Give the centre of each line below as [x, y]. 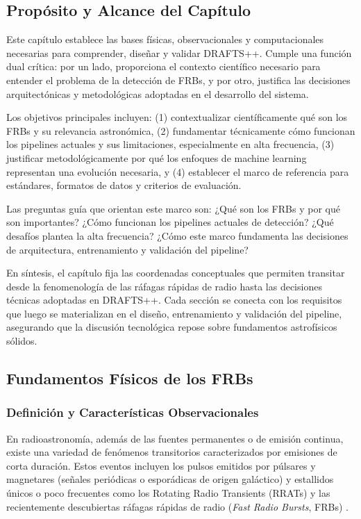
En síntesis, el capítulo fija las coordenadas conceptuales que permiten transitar [176, 273]
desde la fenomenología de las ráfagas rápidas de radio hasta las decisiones [164, 286]
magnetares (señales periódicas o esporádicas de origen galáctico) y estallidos [170, 479]
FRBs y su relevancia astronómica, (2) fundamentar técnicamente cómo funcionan [181, 130]
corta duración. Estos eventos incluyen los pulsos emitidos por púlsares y [161, 465]
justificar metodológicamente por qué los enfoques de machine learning [157, 157]
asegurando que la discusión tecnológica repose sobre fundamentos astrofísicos [172, 327]
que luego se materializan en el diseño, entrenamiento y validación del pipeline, [174, 313]
